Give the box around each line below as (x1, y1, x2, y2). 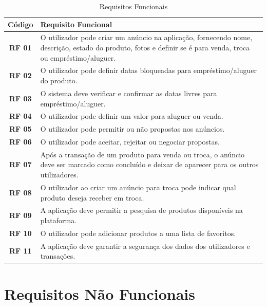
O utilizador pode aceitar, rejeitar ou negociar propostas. (40, 136, 220, 147)
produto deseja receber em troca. (40, 192, 144, 203)
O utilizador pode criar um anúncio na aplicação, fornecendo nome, (40, 32, 253, 43)
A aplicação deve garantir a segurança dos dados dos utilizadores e (40, 240, 250, 251)
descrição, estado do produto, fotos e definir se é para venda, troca (40, 42, 250, 53)
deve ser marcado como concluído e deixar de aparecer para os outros (40, 159, 259, 170)
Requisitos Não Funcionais (4, 283, 196, 304)
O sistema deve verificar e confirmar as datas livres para (40, 87, 217, 98)
